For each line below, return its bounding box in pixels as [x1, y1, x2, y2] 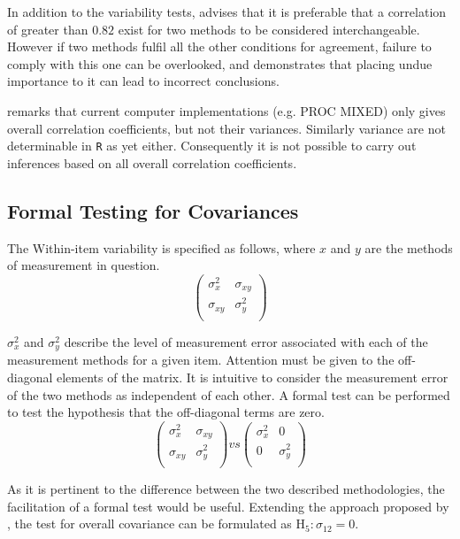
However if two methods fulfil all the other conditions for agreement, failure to [7, 37, 432, 56]
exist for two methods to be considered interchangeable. [118, 19, 420, 38]
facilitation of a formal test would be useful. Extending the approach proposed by [7, 497, 449, 515]
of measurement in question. [7, 256, 160, 274]
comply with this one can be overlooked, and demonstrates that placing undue [7, 54, 433, 73]
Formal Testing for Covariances [7, 196, 299, 224]
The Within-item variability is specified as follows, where [7, 238, 316, 257]
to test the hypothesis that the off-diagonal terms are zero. [7, 403, 325, 421]
